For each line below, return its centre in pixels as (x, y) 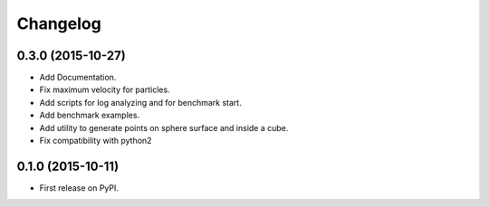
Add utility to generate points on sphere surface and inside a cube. (164, 127)
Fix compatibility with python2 (96, 141)
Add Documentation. (78, 78)
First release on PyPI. (79, 188)
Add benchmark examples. (90, 115)
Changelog (59, 24)
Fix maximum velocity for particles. (105, 89)
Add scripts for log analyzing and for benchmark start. (140, 102)
